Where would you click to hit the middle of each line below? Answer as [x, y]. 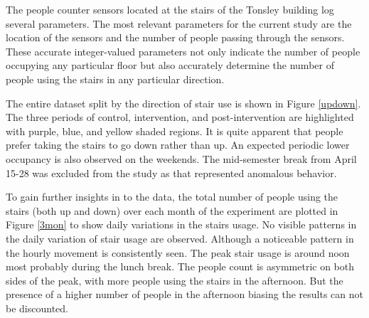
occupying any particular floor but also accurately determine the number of [170, 65]
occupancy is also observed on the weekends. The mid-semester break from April [181, 158]
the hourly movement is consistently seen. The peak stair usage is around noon [178, 252]
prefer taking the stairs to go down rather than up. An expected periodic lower [178, 145]
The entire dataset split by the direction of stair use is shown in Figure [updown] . [183, 103]
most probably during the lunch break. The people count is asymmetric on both [180, 266]
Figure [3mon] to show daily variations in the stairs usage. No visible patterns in [181, 224]
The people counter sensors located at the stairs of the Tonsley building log [170, 9]
